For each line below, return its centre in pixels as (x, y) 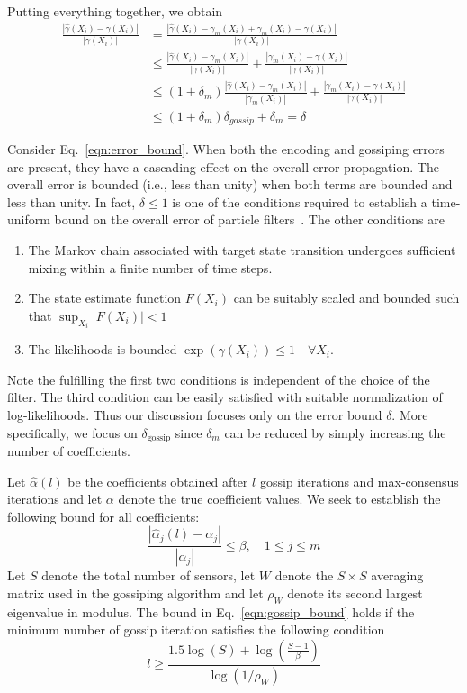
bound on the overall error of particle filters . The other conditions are (249, 219)
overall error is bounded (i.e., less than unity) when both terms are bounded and (230, 184)
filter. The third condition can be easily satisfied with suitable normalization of (225, 397)
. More (410, 415)
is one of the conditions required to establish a (300, 201)
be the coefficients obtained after (158, 481)
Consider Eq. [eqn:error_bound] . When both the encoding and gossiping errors (226, 149)
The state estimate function (105, 298)
